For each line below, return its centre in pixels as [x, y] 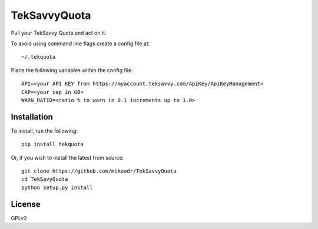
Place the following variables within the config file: [72, 70]
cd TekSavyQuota [45, 179]
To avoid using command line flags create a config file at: [80, 43]
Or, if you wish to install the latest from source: [67, 157]
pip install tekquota [52, 144]
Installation [32, 117]
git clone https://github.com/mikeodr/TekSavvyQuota [99, 171]
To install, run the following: [44, 131]
